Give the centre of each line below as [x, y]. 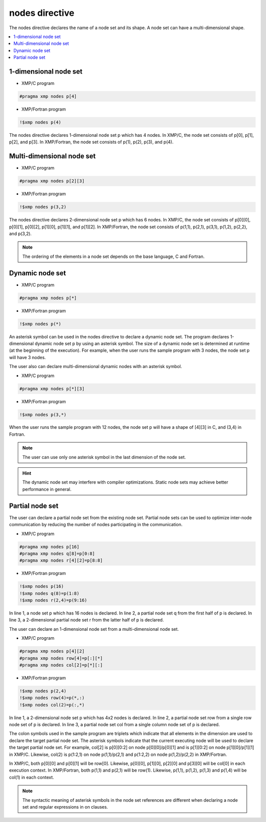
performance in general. [47, 489]
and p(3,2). [20, 233]
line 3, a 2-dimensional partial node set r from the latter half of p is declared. [86, 620]
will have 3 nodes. [28, 357]
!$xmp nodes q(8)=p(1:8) [50, 593]
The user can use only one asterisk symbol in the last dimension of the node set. [104, 457]
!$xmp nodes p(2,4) [43, 691]
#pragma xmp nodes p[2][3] [52, 181]
